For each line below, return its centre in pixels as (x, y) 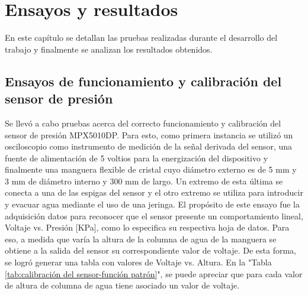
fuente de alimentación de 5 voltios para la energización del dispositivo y (137, 158)
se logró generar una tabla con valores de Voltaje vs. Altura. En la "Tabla (138, 262)
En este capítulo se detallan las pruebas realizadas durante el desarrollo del (141, 38)
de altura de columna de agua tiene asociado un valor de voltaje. (122, 285)
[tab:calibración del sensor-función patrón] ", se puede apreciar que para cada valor (154, 273)
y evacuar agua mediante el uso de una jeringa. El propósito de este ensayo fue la (152, 204)
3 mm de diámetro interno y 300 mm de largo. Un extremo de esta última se (144, 181)
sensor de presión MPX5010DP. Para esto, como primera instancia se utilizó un (149, 134)
